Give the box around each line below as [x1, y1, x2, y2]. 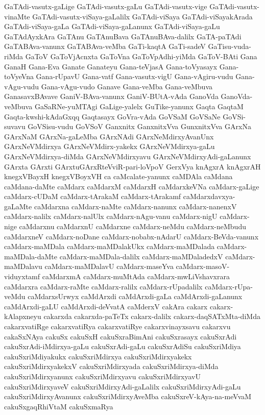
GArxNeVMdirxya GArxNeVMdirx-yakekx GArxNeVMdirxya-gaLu [4, 141, 215, 152]
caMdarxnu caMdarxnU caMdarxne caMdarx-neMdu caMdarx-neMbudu [19, 221, 246, 232]
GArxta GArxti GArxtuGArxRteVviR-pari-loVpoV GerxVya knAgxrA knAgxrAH [4, 161, 261, 172]
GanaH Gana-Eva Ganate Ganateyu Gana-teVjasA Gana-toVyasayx [4, 61, 218, 71]
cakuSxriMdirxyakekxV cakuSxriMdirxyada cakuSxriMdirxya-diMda [4, 361, 219, 372]
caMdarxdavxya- [183, 191, 235, 202]
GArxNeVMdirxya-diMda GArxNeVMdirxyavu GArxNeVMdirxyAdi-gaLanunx [4, 151, 251, 161]
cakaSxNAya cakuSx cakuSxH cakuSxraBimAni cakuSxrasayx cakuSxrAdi [4, 331, 237, 341]
